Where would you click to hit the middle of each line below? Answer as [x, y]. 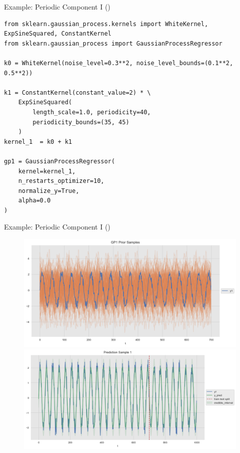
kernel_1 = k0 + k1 [38, 142]
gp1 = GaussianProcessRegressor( [59, 161]
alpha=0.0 [34, 201]
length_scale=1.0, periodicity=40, [92, 112]
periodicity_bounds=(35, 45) [81, 122]
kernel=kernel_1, [47, 171]
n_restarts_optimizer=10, [61, 181]
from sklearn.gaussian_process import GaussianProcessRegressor [113, 43]
